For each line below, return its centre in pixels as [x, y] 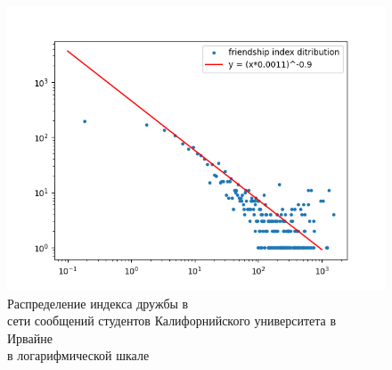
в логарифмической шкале [78, 355]
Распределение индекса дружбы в [98, 303]
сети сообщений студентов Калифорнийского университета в [172, 321]
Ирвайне [30, 337]
